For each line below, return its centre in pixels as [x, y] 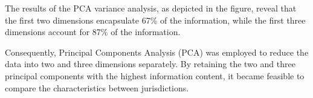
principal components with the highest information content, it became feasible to [155, 75]
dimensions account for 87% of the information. [93, 32]
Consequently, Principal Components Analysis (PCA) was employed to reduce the [157, 52]
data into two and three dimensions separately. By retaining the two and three [150, 64]
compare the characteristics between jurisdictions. [97, 87]
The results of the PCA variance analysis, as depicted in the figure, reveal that [151, 8]
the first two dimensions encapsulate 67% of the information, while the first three [155, 20]
